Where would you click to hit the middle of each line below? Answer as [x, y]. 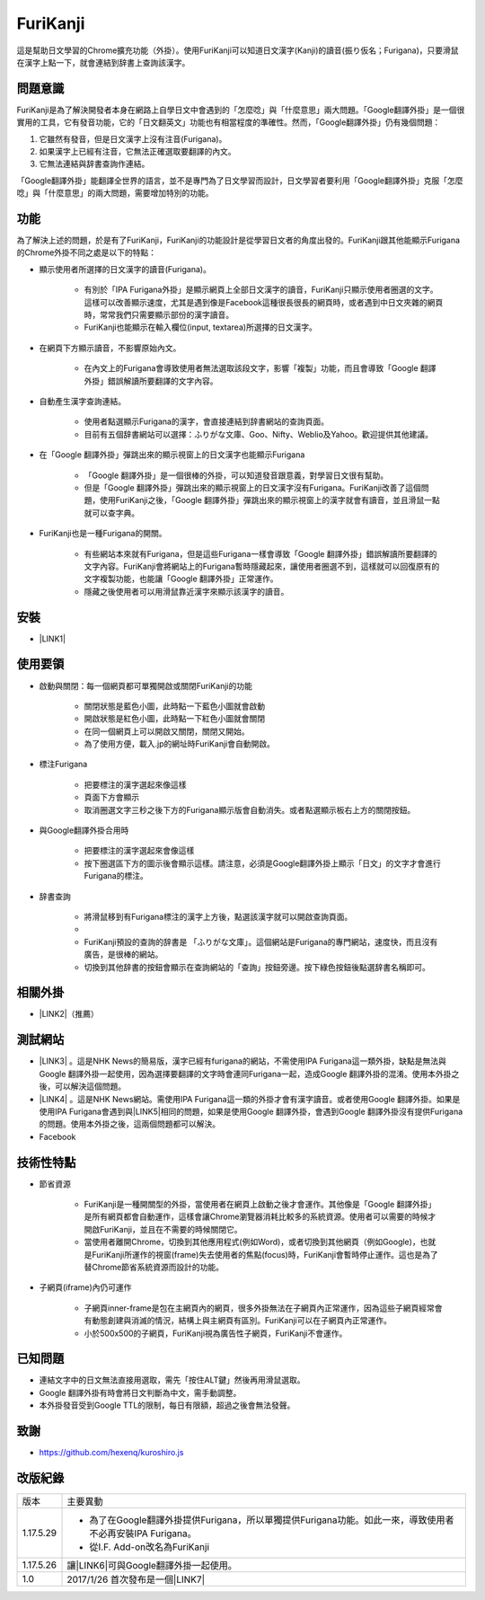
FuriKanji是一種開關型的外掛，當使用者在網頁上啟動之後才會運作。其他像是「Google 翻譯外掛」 [260, 1204]
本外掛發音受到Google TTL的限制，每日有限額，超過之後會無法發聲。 [167, 1405]
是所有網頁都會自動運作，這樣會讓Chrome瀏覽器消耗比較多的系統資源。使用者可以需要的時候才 [260, 1216]
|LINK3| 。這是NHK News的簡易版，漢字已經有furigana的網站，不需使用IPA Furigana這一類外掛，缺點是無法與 [242, 1061]
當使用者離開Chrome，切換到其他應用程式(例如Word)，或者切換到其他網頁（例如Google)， [252, 1242]
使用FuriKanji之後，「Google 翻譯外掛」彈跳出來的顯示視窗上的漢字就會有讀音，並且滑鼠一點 [269, 500]
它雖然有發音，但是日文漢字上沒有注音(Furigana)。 [133, 138]
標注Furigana [63, 765]
